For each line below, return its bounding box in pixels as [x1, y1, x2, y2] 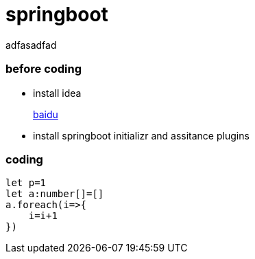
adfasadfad [5, 38, 57, 51]
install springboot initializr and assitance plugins [33, 129, 250, 142]
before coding [5, 62, 82, 76]
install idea [33, 87, 82, 99]
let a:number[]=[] [5, 188, 104, 200]
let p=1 [5, 177, 47, 189]
